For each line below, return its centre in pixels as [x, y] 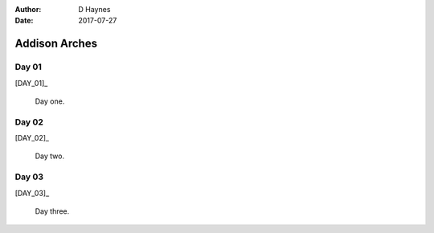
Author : [28, 9]
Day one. [50, 101]
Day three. [52, 211]
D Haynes [94, 9]
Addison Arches [56, 44]
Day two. [49, 156]
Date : [24, 21]
